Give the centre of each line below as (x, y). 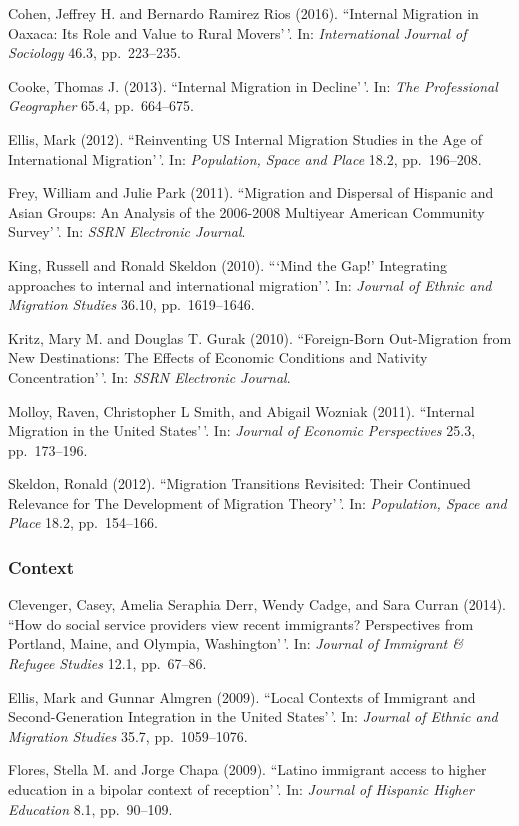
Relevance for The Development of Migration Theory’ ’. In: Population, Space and (257, 502)
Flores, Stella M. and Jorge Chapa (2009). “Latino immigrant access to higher (247, 769)
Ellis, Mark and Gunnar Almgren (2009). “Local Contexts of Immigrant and (242, 696)
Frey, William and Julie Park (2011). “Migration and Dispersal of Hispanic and (251, 192)
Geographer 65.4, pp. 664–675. (101, 105)
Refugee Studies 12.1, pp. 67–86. (107, 663)
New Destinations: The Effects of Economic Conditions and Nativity (218, 357)
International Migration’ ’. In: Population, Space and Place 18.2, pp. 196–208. (245, 158)
